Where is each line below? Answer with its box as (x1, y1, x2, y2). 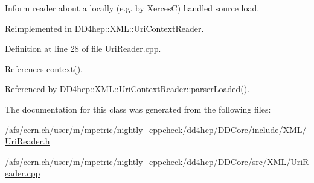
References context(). (5, 62, 83, 75)
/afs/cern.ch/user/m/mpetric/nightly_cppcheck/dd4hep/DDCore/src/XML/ (5, 155, 291, 167)
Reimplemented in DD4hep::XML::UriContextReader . (5, 22, 204, 34)
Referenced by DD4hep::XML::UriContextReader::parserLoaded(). (5, 82, 250, 95)
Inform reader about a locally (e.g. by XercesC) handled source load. (5, 2, 260, 14)
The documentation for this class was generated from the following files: (5, 102, 271, 115)
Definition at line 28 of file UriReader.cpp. (5, 42, 161, 55)
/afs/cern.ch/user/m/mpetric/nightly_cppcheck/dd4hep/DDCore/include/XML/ (5, 123, 307, 135)
